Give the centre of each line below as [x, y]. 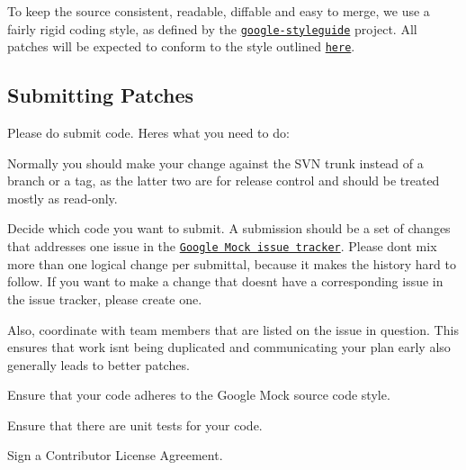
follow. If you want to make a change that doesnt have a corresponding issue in [225, 281]
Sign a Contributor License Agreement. [115, 455]
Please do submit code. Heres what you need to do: [148, 133]
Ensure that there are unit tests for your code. [135, 425]
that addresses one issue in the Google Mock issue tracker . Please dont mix [222, 246]
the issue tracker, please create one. [105, 298]
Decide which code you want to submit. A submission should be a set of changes [229, 228]
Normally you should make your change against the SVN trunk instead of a [215, 163]
